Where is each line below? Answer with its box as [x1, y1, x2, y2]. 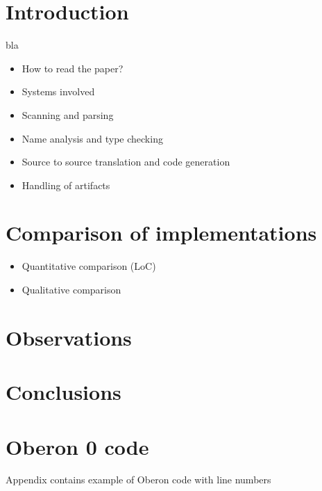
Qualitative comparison [22, 282, 121, 296]
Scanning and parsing [22, 107, 114, 122]
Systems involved [22, 84, 95, 99]
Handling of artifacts [22, 177, 110, 192]
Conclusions [6, 378, 121, 406]
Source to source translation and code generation [22, 154, 230, 169]
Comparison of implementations [6, 218, 317, 247]
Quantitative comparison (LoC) [22, 259, 156, 273]
